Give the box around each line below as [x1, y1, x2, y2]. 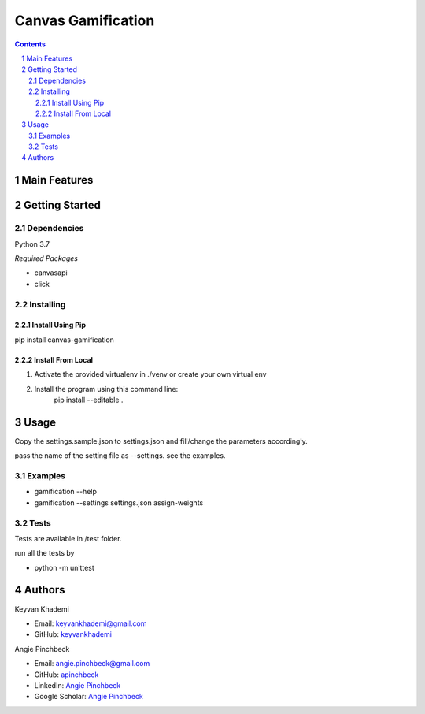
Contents [14, 39, 46, 49]
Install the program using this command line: [34, 384, 179, 393]
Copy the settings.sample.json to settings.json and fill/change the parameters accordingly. [14, 436, 308, 445]
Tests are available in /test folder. [14, 534, 122, 543]
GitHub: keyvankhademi [34, 630, 112, 639]
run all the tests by [14, 549, 75, 558]
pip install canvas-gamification [14, 335, 114, 344]
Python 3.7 [14, 239, 50, 248]
